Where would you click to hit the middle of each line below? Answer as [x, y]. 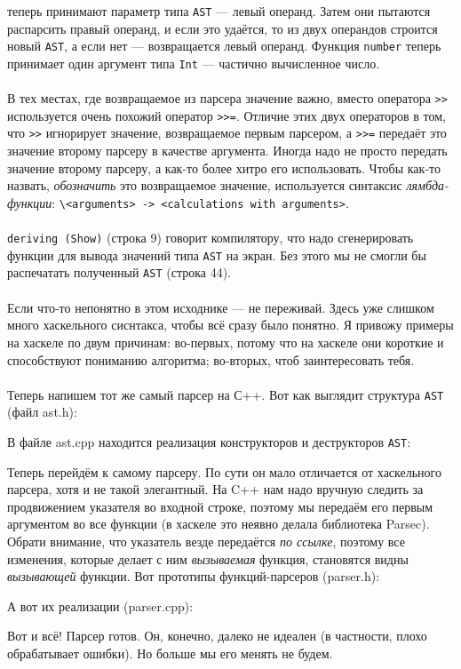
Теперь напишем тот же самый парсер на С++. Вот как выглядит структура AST [226, 394]
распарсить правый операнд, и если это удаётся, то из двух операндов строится [223, 28]
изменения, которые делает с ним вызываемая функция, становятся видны [208, 558]
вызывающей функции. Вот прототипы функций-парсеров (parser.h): [194, 576]
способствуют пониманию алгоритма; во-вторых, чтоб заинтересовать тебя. [211, 359]
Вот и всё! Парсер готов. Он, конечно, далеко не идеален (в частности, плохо [217, 636]
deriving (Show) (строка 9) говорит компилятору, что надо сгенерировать [211, 238]
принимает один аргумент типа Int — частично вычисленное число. [194, 63]
